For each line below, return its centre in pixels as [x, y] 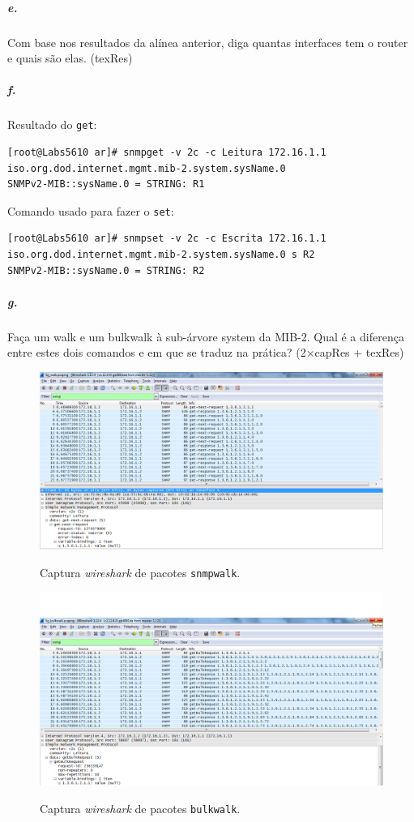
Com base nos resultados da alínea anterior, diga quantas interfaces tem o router [208, 42]
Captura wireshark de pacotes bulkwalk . [140, 808]
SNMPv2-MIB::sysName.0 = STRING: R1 [106, 184]
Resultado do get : [52, 124]
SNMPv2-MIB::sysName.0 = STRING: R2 [106, 270]
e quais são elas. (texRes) [70, 58]
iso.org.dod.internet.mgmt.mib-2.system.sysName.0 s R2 [161, 255]
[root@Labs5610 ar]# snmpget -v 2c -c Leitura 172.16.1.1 [167, 152]
